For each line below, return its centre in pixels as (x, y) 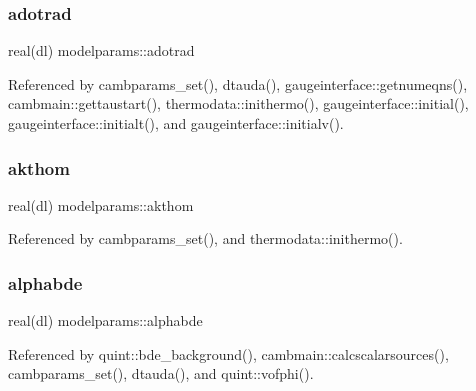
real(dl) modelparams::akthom (101, 204)
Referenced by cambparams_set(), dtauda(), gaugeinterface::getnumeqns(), (238, 83)
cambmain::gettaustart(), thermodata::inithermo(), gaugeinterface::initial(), (238, 103)
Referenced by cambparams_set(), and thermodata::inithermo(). (205, 238)
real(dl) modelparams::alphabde (105, 320)
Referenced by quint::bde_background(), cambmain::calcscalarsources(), (228, 353)
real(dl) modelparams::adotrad (101, 50)
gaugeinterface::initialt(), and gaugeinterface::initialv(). (176, 123)
